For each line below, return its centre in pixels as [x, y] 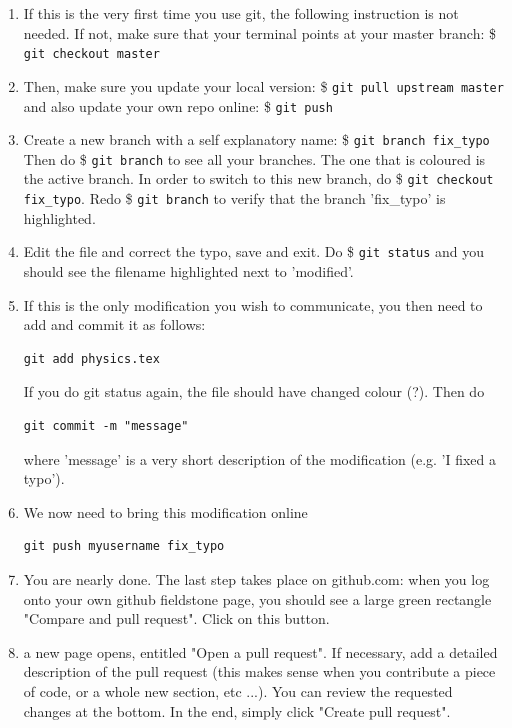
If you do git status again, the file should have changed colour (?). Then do [254, 391]
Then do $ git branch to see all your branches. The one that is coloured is [254, 158]
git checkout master [91, 54]
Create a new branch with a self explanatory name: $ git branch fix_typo [256, 139]
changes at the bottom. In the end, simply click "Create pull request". [237, 710]
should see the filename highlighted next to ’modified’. [188, 271]
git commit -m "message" [106, 426]
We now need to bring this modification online [165, 511]
